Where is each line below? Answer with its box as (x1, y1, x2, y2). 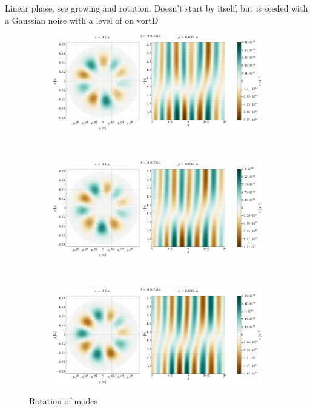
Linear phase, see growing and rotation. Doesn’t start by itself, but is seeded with (5, 2, 308, 14)
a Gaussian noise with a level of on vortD (5, 13, 159, 26)
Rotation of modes (29, 394, 98, 407)
